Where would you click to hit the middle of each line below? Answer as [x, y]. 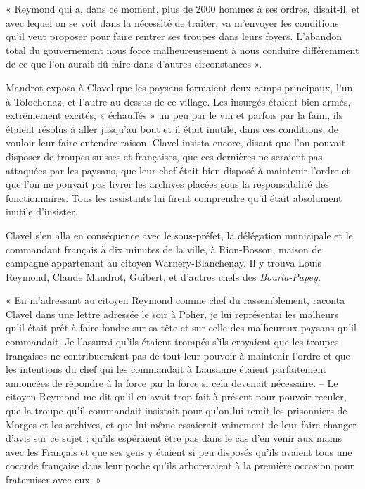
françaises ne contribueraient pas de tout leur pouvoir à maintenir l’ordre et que [178, 355]
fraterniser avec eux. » [53, 479]
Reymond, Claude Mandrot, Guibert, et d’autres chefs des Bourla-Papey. [163, 276]
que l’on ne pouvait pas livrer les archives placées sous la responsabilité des [167, 184]
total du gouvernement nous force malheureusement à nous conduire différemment [182, 50]
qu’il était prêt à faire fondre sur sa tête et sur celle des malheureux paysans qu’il [181, 328]
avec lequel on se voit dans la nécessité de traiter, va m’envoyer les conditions [172, 22]
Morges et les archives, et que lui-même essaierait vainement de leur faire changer [181, 424]
